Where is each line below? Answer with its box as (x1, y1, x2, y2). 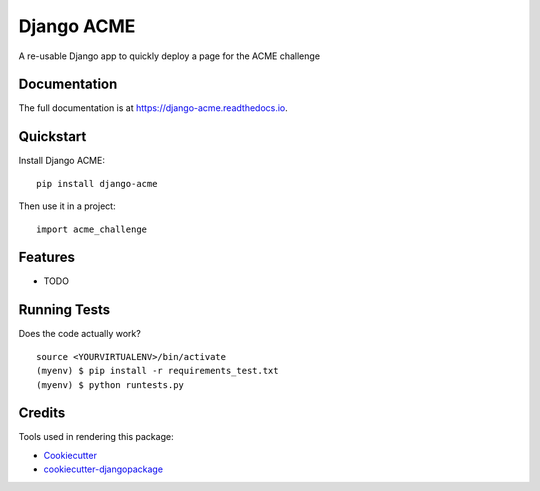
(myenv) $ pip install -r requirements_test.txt (36, 365, 279, 377)
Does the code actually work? (18, 328, 142, 340)
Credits (18, 405, 66, 422)
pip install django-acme (36, 178, 158, 189)
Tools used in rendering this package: (18, 431, 174, 443)
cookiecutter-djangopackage (43, 463, 164, 475)
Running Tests (18, 301, 110, 319)
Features (18, 249, 75, 266)
